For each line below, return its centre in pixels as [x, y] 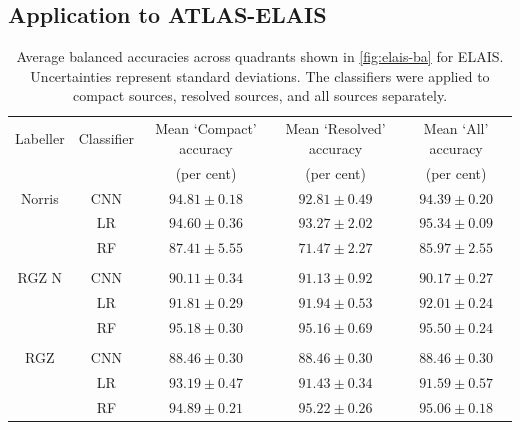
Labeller [40, 138]
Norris [39, 197]
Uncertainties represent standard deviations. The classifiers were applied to [260, 75]
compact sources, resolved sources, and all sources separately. [260, 95]
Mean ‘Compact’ [206, 128]
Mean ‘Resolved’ [335, 128]
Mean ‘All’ [456, 128]
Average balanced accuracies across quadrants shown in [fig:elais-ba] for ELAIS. [260, 56]
